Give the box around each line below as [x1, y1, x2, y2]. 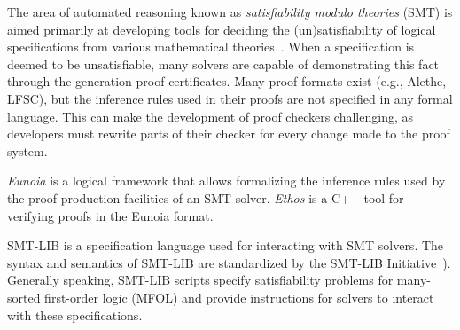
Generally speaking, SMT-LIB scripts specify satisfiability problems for [7, 271, 394, 289]
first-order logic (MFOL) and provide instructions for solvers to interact [44, 287, 434, 306]
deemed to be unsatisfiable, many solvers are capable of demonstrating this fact [7, 54, 440, 73]
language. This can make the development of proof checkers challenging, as [7, 106, 413, 125]
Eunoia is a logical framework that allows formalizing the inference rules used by [7, 171, 446, 190]
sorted [7, 287, 41, 306]
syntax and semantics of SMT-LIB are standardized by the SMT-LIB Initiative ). [7, 253, 451, 271]
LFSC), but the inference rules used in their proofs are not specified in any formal [7, 89, 453, 107]
